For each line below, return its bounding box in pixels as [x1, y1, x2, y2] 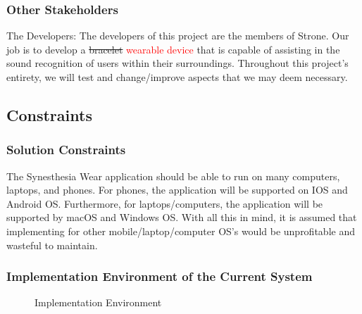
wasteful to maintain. [6, 237, 98, 252]
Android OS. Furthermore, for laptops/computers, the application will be [6, 196, 323, 211]
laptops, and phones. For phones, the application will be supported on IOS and [6, 182, 348, 197]
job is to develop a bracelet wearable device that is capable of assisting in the [6, 42, 340, 56]
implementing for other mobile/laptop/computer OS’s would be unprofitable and [6, 223, 355, 238]
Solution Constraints [6, 141, 126, 158]
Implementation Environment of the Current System [6, 268, 313, 285]
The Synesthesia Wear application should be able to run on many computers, [6, 168, 340, 183]
